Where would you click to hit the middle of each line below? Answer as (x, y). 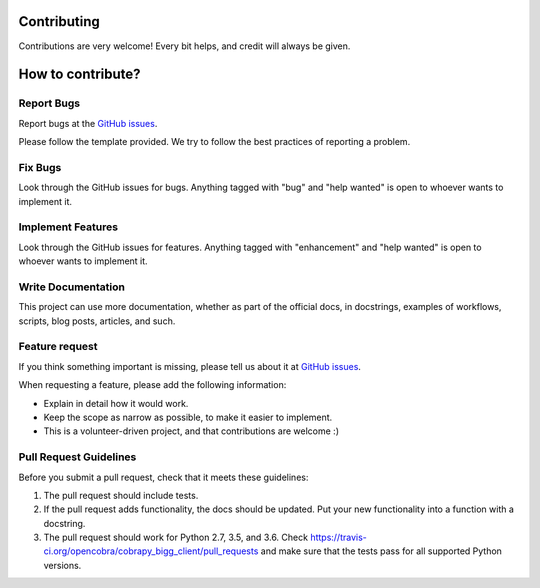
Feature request (58, 347)
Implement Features (68, 227)
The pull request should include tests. (121, 495)
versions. (62, 565)
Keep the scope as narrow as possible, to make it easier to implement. (188, 417)
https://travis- (338, 537)
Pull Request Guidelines (77, 457)
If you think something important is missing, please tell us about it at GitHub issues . (190, 366)
